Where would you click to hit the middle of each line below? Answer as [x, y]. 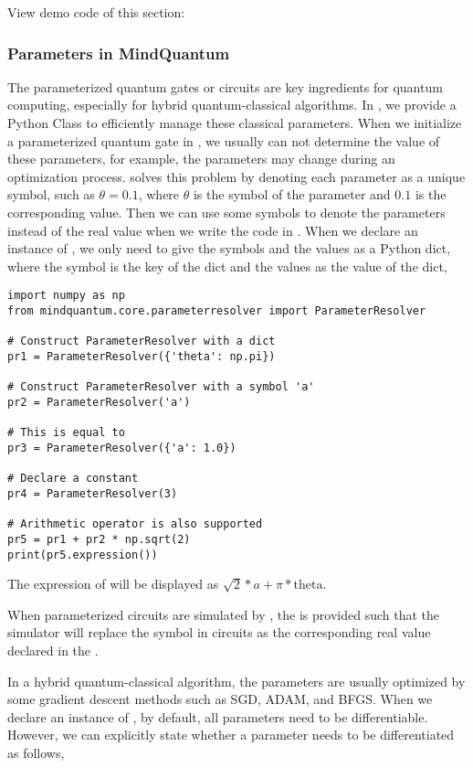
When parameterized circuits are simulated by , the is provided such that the [223, 614]
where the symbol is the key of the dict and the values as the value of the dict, [227, 266]
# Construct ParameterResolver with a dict [142, 341]
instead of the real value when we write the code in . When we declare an [213, 230]
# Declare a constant [73, 479]
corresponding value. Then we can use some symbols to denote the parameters [226, 212]
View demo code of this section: [96, 12]
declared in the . [53, 650]
